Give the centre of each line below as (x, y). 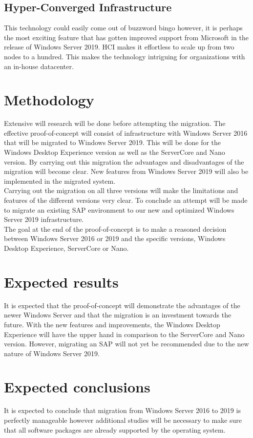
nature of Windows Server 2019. (52, 353)
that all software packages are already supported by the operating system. (115, 429)
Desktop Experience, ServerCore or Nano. (66, 248)
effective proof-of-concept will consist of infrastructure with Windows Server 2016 (126, 133)
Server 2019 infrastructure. (44, 219)
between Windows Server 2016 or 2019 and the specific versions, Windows (115, 238)
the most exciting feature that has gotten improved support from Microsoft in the (126, 37)
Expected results (61, 281)
